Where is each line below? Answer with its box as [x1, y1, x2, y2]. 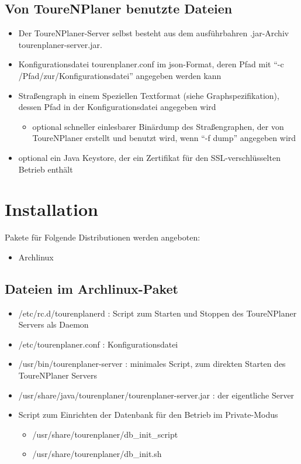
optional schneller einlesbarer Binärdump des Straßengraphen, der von [32, 120, 284, 132]
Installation [5, 197, 98, 221]
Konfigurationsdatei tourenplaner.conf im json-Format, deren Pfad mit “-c [18, 58, 284, 70]
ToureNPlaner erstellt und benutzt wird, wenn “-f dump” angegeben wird [32, 132, 296, 144]
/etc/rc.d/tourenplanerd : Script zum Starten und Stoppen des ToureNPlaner [18, 307, 297, 319]
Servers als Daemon [18, 318, 89, 331]
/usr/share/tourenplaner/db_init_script [32, 428, 178, 440]
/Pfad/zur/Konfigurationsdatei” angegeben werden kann [18, 69, 222, 81]
